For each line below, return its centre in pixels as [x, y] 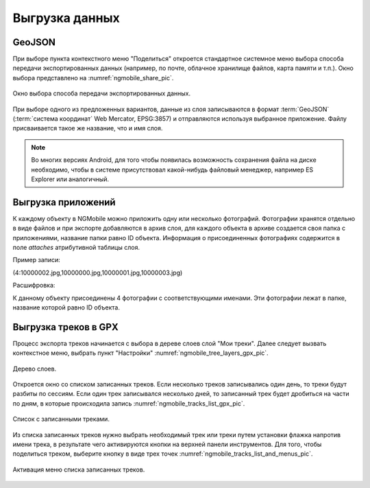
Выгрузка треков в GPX [66, 327]
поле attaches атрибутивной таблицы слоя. [76, 248]
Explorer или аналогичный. [70, 179]
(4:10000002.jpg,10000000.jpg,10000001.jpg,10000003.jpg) [98, 272]
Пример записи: [37, 260]
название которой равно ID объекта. [66, 307]
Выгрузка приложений [64, 202]
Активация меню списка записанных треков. [79, 469]
